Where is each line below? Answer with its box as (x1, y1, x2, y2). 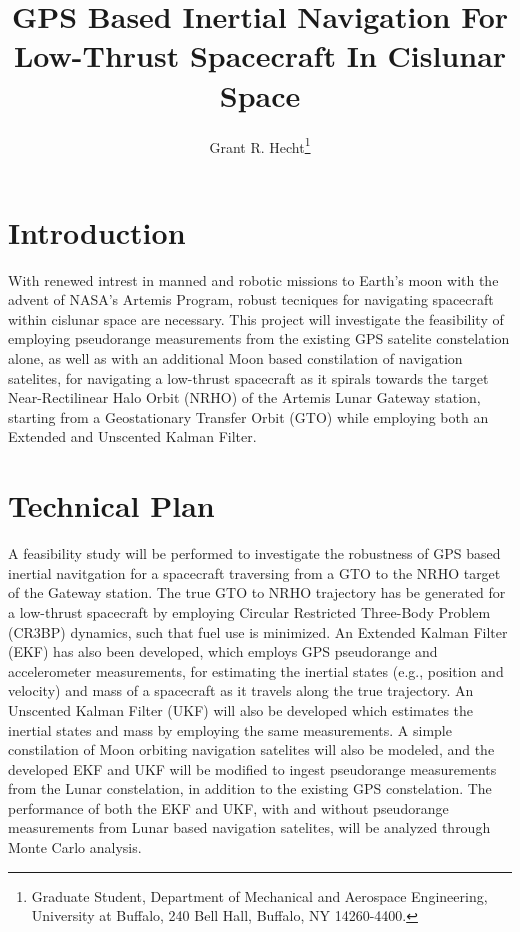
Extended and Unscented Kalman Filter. (8, 426, 257, 447)
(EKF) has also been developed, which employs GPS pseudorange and (8, 641, 438, 662)
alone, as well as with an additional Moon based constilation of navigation (8, 348, 463, 369)
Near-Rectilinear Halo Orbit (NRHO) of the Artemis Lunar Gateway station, (8, 387, 481, 408)
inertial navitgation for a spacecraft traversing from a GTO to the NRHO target (8, 562, 501, 583)
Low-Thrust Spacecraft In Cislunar (13, 35, 507, 76)
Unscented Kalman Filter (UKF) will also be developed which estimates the (8, 699, 474, 720)
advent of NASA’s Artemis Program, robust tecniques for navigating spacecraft (8, 289, 494, 310)
